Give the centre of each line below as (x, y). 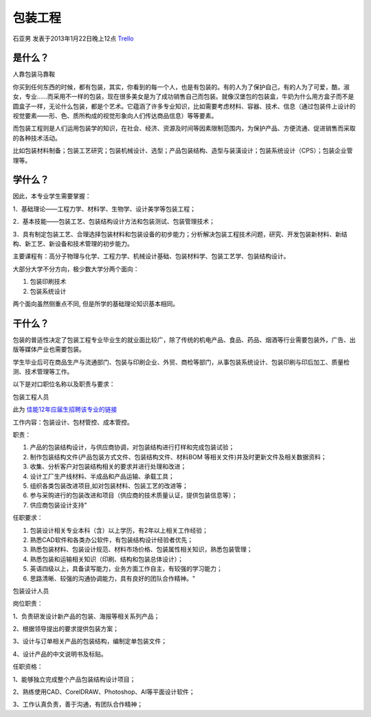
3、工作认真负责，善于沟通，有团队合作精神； (78, 705)
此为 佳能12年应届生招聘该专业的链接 (65, 409)
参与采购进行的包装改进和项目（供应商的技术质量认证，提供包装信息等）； (134, 495)
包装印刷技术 (48, 282)
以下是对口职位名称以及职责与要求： (64, 384)
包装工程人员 (31, 397)
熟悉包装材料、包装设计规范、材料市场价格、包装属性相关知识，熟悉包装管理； (141, 549)
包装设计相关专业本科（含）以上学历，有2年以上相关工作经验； (119, 530)
